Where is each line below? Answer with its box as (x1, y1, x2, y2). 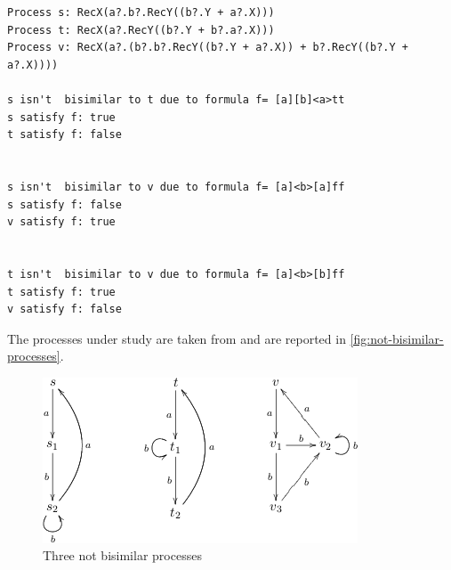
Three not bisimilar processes (43, 546, 202, 565)
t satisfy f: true (7, 285, 116, 298)
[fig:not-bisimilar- (350, 329, 444, 347)
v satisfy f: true (7, 216, 116, 229)
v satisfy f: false (7, 303, 122, 316)
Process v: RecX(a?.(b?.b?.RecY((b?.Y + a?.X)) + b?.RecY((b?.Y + (7, 41, 409, 54)
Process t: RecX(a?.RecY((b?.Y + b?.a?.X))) (7, 23, 275, 37)
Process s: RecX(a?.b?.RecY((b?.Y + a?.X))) (7, 6, 275, 19)
